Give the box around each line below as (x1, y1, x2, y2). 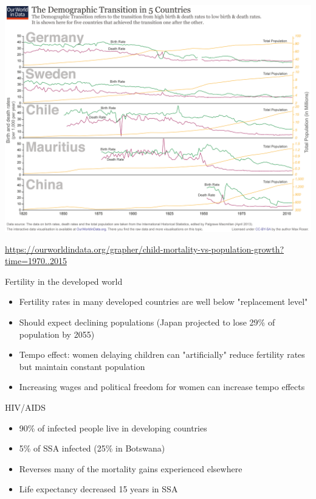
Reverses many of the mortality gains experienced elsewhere (19, 462, 242, 475)
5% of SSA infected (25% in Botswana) (19, 442, 165, 455)
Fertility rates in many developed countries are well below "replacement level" (19, 295, 308, 308)
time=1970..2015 (5, 254, 67, 267)
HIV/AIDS (5, 401, 46, 414)
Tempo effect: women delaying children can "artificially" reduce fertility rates (19, 348, 305, 361)
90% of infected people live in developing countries (19, 421, 207, 434)
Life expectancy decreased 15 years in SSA (19, 483, 178, 495)
